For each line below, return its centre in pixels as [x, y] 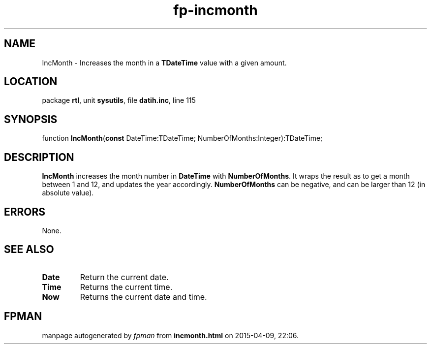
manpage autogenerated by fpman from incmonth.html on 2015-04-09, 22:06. [170, 335]
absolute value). [68, 193]
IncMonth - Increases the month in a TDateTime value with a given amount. [164, 63]
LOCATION [31, 82]
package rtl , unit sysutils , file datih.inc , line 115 [119, 100]
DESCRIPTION [39, 157]
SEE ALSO [29, 250]
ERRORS [25, 212]
